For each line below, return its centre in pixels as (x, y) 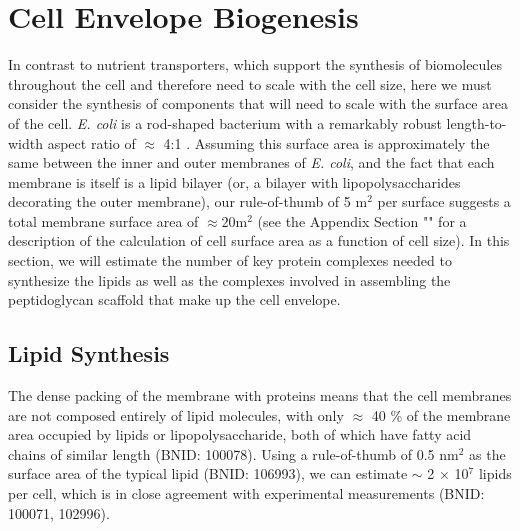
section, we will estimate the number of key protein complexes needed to (230, 260)
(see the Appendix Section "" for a (362, 220)
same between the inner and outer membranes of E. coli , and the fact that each (251, 162)
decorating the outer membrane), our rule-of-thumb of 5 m (188, 201)
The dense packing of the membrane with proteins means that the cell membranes (260, 395)
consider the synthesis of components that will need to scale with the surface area (258, 103)
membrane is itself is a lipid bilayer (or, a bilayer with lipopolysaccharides (234, 181)
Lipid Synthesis (89, 353)
